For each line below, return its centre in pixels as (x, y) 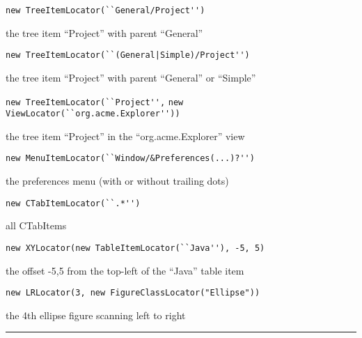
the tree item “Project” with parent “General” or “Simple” (131, 77)
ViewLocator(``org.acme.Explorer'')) (93, 114)
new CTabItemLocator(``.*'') (73, 203)
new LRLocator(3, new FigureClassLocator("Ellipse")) (133, 293)
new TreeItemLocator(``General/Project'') (105, 10)
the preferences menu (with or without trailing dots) (117, 181)
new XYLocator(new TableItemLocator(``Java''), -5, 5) (135, 248)
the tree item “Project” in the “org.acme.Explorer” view (125, 136)
